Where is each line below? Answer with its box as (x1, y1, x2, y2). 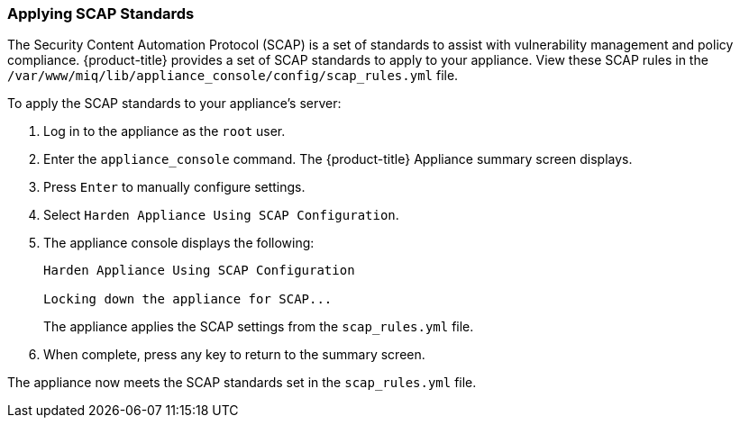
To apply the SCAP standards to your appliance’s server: (7, 95, 342, 112)
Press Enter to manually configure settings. (43, 179, 306, 195)
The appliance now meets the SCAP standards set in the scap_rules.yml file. (7, 375, 477, 391)
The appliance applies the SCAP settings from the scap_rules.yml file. (43, 319, 474, 335)
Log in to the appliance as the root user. (43, 123, 286, 140)
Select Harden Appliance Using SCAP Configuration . (43, 207, 399, 223)
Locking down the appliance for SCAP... (43, 292, 333, 307)
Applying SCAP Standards (7, 5, 195, 23)
